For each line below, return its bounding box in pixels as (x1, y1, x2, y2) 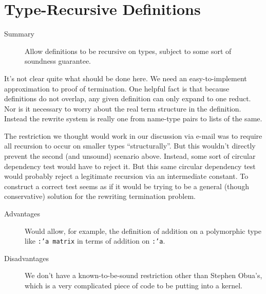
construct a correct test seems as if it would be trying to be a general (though (4, 180, 249, 191)
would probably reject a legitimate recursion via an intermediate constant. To (4, 171, 249, 181)
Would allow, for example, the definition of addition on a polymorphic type (25, 225, 261, 236)
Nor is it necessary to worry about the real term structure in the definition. (4, 103, 241, 114)
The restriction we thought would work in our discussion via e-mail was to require (4, 130, 262, 141)
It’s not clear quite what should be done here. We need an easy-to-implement (4, 72, 247, 83)
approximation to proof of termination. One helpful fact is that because (4, 83, 230, 94)
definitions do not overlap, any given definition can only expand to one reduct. (4, 93, 251, 104)
